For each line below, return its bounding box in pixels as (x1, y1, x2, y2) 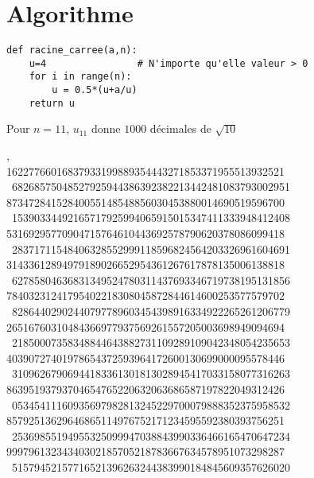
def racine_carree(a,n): (6, 45, 138, 56)
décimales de (149, 120, 211, 137)
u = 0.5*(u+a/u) (52, 84, 138, 96)
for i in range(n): (29, 71, 132, 83)
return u (29, 97, 75, 109)
